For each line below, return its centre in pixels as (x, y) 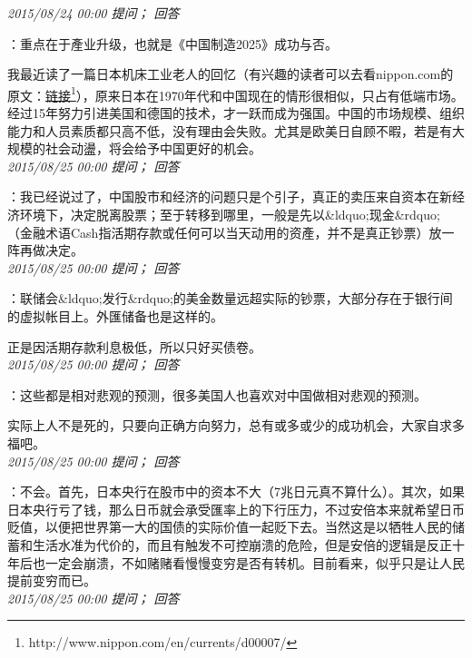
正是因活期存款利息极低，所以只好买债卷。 (134, 346)
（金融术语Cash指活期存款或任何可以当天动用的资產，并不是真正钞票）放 (225, 232)
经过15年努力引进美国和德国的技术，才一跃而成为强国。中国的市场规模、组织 (236, 113)
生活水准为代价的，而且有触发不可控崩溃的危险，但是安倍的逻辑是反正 (242, 544)
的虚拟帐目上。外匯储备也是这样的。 (115, 315)
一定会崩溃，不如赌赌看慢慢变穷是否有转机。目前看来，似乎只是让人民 (255, 562)
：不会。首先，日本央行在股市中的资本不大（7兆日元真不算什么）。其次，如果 (236, 491)
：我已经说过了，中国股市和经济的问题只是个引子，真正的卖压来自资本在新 (230, 196)
